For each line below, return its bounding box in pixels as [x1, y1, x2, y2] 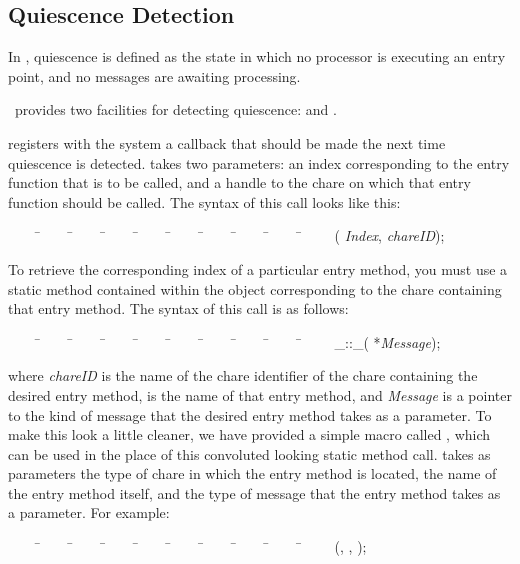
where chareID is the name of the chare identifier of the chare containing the [8, 365, 478, 386]
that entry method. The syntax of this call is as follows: [8, 298, 349, 319]
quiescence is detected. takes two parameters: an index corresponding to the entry [8, 152, 510, 173]
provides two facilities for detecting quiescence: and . [14, 99, 337, 120]
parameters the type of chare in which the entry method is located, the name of [8, 463, 497, 484]
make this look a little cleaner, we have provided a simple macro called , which [8, 424, 491, 445]
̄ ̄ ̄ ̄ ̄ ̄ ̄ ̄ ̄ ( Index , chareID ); [35, 225, 445, 246]
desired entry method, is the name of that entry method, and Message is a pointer [8, 384, 512, 405]
